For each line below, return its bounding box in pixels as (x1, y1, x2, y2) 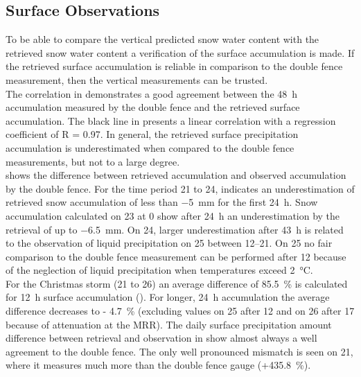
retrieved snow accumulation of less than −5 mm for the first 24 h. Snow (6, 195, 318, 209)
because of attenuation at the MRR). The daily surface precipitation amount (6, 317, 332, 331)
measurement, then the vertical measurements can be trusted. (6, 72, 268, 87)
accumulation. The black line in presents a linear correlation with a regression (6, 113, 336, 128)
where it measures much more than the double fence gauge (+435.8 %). (6, 358, 311, 372)
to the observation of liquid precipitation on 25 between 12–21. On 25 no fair (6, 236, 333, 250)
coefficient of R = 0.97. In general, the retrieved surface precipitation (6, 127, 299, 141)
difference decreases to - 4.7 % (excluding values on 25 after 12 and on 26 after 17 (6, 304, 355, 318)
